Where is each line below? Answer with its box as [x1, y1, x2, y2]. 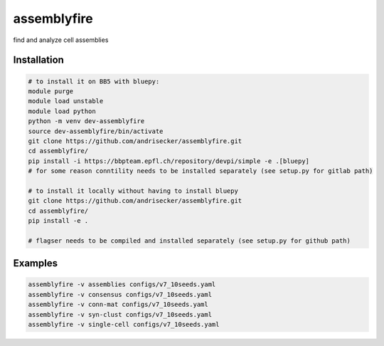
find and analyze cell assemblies [13, 36, 109, 44]
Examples [13, 257, 58, 270]
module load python [28, 107, 96, 115]
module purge [28, 87, 74, 95]
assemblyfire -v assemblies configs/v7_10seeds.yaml [28, 281, 216, 288]
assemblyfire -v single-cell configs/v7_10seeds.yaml [28, 320, 220, 328]
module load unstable [28, 97, 104, 105]
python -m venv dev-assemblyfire [28, 117, 145, 125]
